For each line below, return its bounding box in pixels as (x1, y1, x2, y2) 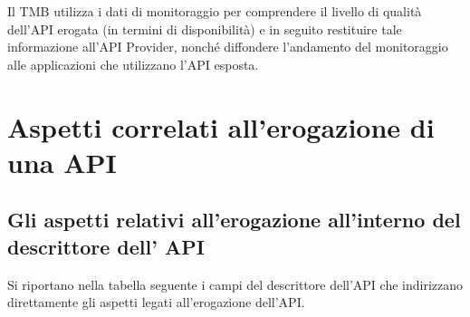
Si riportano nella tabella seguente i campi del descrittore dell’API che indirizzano (7, 274, 464, 293)
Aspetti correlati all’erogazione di (7, 108, 435, 145)
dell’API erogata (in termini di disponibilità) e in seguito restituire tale (7, 19, 402, 38)
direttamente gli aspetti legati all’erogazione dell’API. (7, 293, 305, 312)
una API (7, 143, 117, 180)
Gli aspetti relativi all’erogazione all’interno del (7, 206, 461, 234)
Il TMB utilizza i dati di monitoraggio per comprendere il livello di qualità (7, 2, 422, 20)
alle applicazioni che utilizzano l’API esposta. (7, 54, 259, 73)
